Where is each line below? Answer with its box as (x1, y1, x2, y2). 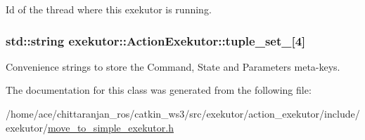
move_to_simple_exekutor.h (47, 120, 174, 134)
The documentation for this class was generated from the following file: (6, 83, 312, 97)
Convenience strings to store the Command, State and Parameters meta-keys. (6, 59, 340, 73)
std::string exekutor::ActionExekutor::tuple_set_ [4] (6, 31, 306, 49)
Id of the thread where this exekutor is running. (6, 2, 212, 16)
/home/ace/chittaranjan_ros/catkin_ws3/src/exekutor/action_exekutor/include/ (6, 106, 360, 120)
